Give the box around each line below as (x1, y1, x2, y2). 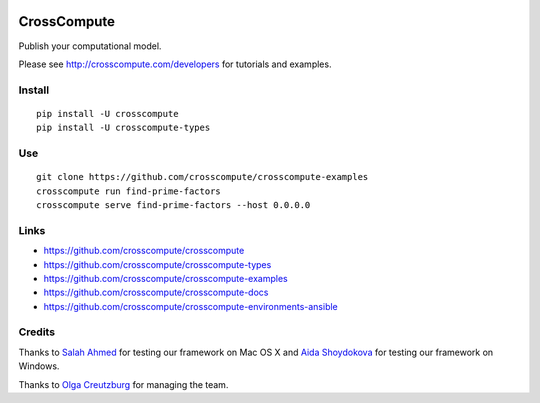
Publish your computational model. (18, 40, 162, 52)
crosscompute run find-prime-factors (36, 185, 222, 197)
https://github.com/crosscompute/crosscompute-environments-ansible (43, 300, 339, 312)
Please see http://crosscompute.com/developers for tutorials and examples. (18, 58, 332, 70)
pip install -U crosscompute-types (36, 122, 211, 134)
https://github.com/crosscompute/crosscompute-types (43, 258, 272, 270)
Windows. (18, 360, 60, 372)
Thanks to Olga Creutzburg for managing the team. (18, 378, 229, 390)
